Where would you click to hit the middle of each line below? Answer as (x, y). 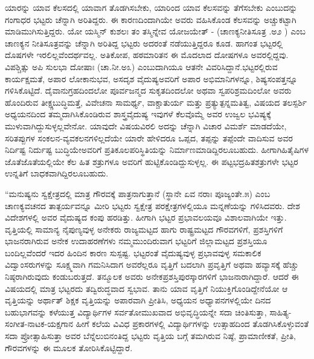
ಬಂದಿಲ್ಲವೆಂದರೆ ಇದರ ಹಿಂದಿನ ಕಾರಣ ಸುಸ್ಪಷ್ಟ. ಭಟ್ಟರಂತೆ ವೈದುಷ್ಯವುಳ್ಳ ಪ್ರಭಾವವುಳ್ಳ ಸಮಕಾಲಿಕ (133, 252)
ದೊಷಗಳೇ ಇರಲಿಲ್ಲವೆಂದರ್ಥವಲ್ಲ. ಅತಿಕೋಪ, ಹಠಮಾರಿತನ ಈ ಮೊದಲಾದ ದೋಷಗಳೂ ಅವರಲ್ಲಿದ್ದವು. (147, 55)
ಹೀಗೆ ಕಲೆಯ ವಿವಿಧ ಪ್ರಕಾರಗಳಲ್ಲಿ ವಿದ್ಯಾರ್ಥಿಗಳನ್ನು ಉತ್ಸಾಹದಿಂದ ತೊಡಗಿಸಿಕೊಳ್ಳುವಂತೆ (192, 324)
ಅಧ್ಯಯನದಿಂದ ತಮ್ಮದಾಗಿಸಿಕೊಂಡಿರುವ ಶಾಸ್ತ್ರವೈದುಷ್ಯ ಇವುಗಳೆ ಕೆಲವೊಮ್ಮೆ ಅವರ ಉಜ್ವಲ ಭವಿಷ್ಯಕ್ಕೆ (138, 114)
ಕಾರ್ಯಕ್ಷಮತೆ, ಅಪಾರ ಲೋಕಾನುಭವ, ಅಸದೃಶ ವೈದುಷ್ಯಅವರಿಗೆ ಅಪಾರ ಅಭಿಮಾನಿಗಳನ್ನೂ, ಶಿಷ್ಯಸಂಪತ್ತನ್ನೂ (151, 78)
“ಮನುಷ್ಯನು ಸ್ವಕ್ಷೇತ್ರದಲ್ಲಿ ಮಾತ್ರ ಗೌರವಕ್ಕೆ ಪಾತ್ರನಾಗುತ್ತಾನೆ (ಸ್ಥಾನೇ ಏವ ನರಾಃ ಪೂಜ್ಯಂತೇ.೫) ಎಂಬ (138, 193)
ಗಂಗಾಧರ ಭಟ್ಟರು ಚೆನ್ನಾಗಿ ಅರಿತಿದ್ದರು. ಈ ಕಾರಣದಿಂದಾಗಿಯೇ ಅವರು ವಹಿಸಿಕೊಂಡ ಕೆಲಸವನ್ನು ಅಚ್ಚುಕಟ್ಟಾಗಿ (151, 19)
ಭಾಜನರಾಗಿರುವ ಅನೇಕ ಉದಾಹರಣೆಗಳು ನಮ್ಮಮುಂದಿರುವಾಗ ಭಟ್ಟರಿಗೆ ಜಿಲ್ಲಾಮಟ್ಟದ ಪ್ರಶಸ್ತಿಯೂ (136, 241)
